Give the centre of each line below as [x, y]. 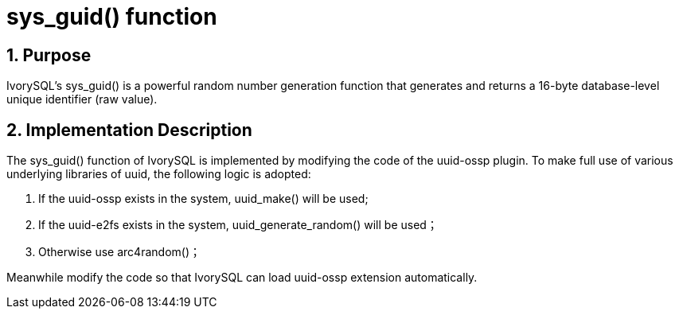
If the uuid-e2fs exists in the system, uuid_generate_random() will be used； [238, 225]
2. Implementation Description [129, 130]
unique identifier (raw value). [82, 99]
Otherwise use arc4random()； [120, 252]
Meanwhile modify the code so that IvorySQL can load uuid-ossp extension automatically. [242, 278]
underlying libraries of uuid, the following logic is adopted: [159, 174]
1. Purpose [49, 55]
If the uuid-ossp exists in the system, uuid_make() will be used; [203, 199]
